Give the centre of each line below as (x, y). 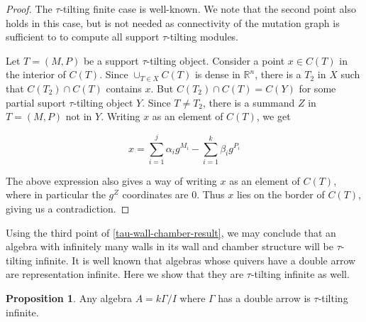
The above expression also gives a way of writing (111, 180)
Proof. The (29, 9)
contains (124, 88)
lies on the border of (281, 194)
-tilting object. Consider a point (216, 60)
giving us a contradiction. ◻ (68, 209)
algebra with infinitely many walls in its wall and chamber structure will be (170, 246)
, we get (273, 116)
